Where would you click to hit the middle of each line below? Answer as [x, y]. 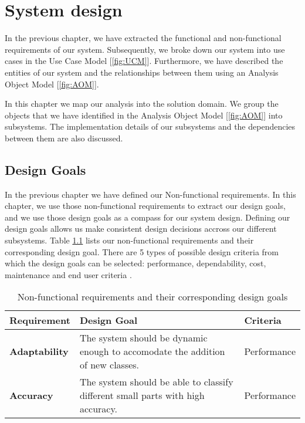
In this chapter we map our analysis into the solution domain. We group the [142, 104]
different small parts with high [142, 395]
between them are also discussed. [64, 138]
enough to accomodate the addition [152, 351]
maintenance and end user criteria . [68, 274]
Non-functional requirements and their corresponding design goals [152, 297]
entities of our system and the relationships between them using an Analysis [142, 72]
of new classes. [109, 365]
